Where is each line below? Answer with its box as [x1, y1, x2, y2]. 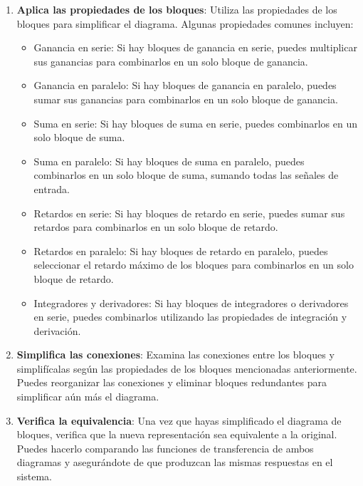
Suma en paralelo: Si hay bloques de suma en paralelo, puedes [33, 153, 305, 168]
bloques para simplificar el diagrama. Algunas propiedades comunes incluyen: [16, 16, 354, 31]
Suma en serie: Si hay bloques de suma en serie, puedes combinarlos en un [33, 115, 357, 130]
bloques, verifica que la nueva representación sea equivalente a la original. [16, 427, 337, 442]
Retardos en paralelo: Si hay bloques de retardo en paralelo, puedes [33, 243, 328, 258]
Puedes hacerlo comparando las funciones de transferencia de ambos [16, 440, 314, 455]
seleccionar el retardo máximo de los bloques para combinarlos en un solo [33, 257, 354, 272]
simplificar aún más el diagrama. [16, 389, 159, 404]
